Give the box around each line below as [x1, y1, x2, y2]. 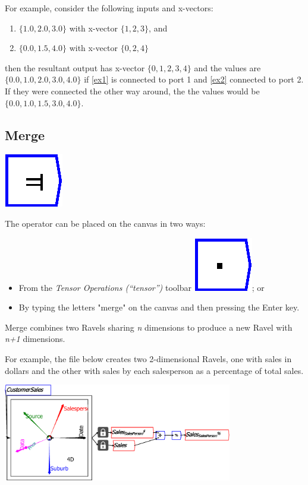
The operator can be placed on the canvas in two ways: [5, 217, 206, 229]
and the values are [194, 61, 261, 74]
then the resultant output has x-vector [5, 61, 145, 74]
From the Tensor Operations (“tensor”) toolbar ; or [18, 281, 265, 293]
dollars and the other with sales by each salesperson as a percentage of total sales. [5, 364, 304, 376]
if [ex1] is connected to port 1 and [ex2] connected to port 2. [84, 73, 304, 85]
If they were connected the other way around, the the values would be [5, 84, 260, 97]
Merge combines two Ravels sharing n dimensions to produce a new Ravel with [5, 321, 293, 333]
